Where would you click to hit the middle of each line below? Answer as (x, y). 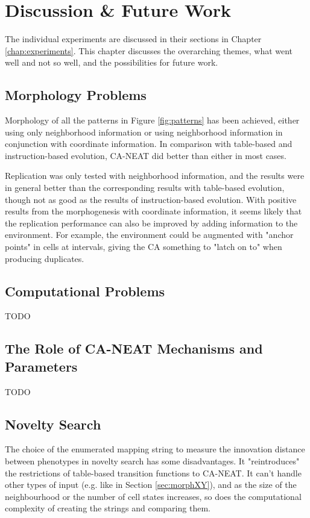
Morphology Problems (76, 95)
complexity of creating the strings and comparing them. (108, 508)
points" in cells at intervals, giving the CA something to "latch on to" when (144, 247)
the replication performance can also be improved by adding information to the (151, 223)
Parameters (41, 366)
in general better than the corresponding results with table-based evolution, (145, 188)
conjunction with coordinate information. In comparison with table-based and (149, 144)
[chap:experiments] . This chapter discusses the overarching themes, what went (149, 50)
